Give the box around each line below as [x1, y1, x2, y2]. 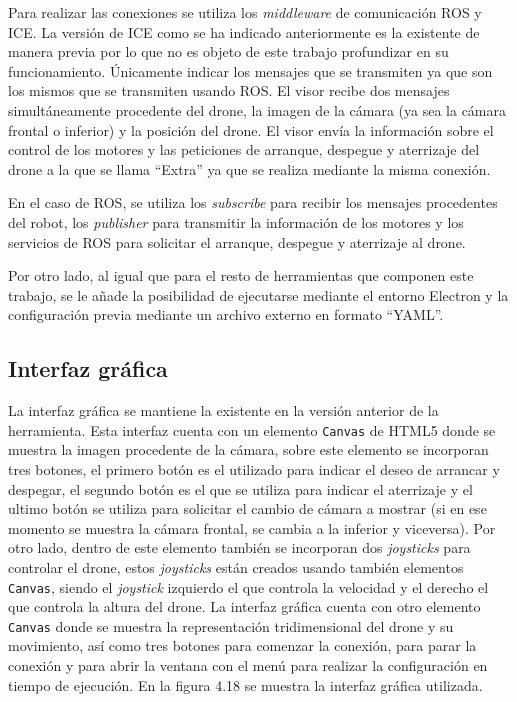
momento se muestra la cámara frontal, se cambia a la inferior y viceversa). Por [8, 517, 496, 538]
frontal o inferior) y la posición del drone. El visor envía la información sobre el [8, 119, 494, 140]
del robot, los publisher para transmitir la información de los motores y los [8, 211, 464, 232]
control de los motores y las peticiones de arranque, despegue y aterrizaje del [8, 139, 480, 160]
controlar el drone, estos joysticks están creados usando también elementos [8, 556, 464, 577]
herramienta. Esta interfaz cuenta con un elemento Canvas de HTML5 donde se [8, 419, 496, 440]
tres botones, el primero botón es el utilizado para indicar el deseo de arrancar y [8, 458, 500, 479]
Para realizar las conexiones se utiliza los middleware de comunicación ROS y [8, 2, 482, 22]
